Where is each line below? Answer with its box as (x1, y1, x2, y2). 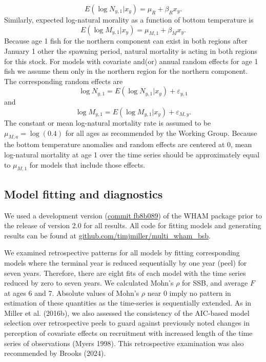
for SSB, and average (182, 277, 248, 288)
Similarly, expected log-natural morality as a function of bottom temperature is (4, 14, 254, 25)
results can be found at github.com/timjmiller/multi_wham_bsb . (4, 230, 211, 240)
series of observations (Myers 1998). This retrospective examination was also (4, 337, 244, 348)
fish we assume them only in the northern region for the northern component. (4, 66, 248, 76)
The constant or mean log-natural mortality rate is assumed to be (4, 117, 211, 128)
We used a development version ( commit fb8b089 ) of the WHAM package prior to (4, 210, 262, 220)
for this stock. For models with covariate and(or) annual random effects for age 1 (4, 55, 258, 66)
